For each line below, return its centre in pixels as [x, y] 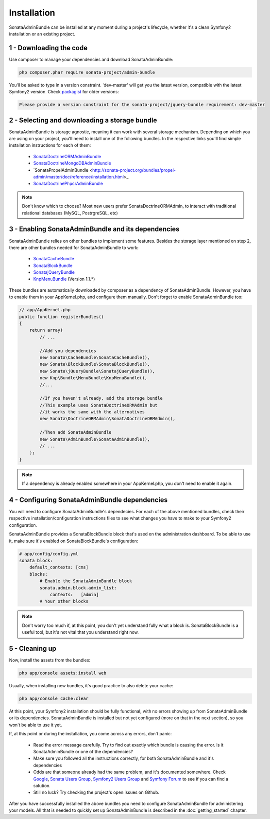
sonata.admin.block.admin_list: [78, 588]
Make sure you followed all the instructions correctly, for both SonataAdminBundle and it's [124, 758]
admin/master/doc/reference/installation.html [78, 177]
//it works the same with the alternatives [92, 412]
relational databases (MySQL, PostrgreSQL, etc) [70, 213]
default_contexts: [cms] [59, 567]
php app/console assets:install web [63, 673]
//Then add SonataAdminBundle [76, 432]
